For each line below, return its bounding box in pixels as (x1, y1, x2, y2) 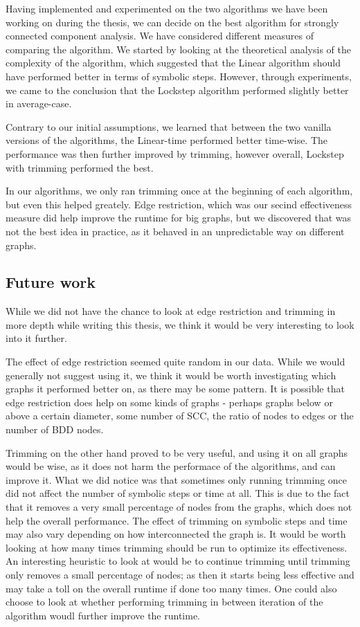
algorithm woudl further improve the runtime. (6, 608, 201, 622)
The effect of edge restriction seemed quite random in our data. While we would (6, 354, 345, 369)
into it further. (6, 331, 67, 345)
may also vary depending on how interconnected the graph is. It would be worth (6, 527, 346, 541)
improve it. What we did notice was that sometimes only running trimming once (6, 472, 348, 487)
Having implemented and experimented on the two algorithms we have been (6, 1, 328, 15)
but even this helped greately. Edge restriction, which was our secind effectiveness (6, 197, 352, 211)
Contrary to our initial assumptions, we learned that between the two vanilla (6, 119, 332, 134)
